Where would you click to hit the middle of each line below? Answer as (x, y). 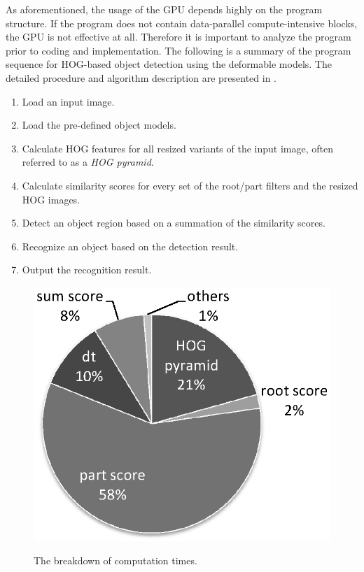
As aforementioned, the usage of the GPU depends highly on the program (164, 9)
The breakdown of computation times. (115, 560)
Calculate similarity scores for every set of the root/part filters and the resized (190, 185)
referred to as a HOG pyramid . (88, 162)
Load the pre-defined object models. (99, 125)
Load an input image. (68, 101)
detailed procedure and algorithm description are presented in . (141, 77)
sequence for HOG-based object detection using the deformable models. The (169, 64)
